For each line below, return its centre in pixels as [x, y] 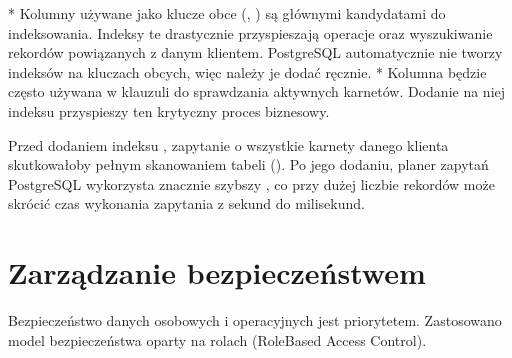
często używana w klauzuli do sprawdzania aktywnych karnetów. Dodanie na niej [257, 91]
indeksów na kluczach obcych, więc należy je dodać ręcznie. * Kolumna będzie [247, 71]
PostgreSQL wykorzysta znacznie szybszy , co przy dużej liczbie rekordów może [251, 183]
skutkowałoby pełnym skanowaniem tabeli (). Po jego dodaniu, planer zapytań [248, 164]
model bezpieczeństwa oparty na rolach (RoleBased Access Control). [217, 339]
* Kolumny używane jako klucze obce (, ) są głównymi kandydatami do [227, 13]
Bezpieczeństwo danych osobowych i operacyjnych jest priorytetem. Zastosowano [255, 320]
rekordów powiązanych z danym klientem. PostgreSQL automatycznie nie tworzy [255, 52]
